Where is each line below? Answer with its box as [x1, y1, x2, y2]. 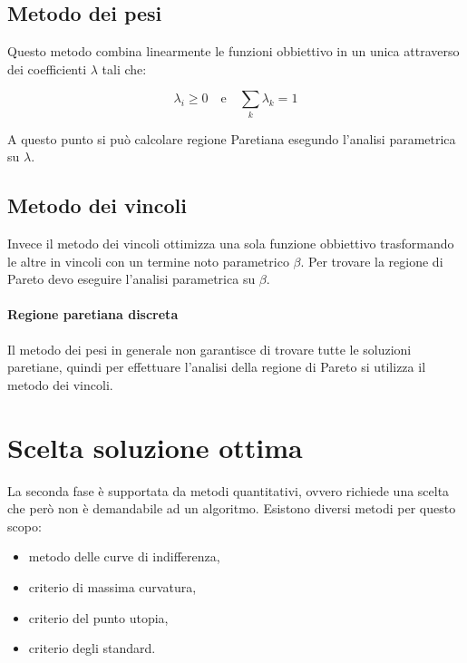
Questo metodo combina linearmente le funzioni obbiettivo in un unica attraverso [7, 42, 460, 61]
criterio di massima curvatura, [28, 577, 197, 596]
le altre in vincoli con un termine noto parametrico [7, 251, 289, 270]
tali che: [102, 59, 147, 78]
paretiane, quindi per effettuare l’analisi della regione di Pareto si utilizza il [7, 357, 426, 376]
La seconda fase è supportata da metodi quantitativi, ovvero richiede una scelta [7, 481, 450, 500]
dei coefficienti [7, 59, 87, 78]
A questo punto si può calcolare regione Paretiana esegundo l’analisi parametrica [7, 129, 456, 148]
